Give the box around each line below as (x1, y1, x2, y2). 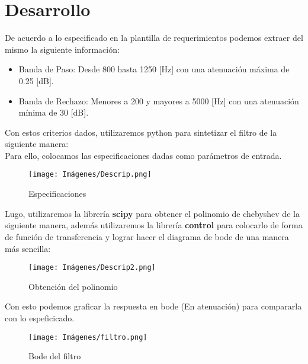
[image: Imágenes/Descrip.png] (28, 170, 152, 179)
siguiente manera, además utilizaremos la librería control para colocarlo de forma (5, 219, 303, 231)
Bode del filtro (28, 350, 81, 362)
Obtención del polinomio (28, 280, 118, 292)
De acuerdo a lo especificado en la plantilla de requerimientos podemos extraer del (5, 31, 303, 44)
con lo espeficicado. (5, 311, 75, 324)
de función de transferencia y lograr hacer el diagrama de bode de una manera (5, 230, 289, 242)
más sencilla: (5, 242, 51, 254)
